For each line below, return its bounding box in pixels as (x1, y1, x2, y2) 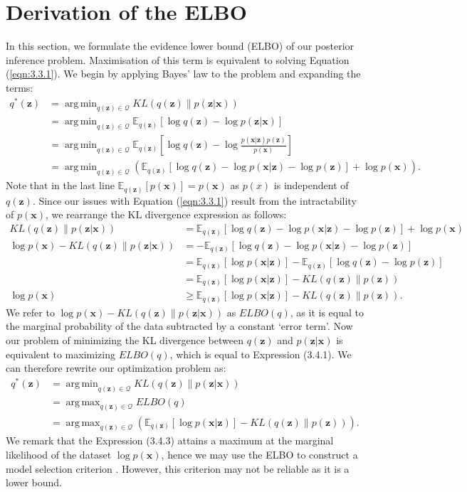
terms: (6, 80, 33, 95)
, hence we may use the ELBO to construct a (161, 447, 358, 462)
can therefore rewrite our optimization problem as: (6, 360, 226, 375)
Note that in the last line (6, 178, 115, 193)
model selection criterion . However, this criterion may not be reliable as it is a (6, 461, 350, 476)
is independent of (273, 178, 349, 193)
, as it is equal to (290, 304, 364, 319)
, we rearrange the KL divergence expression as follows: (45, 207, 287, 222)
